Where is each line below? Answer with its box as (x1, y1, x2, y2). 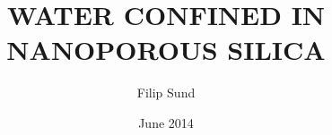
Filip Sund (136, 83, 196, 102)
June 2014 (138, 113, 194, 131)
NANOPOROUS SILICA (6, 31, 326, 68)
